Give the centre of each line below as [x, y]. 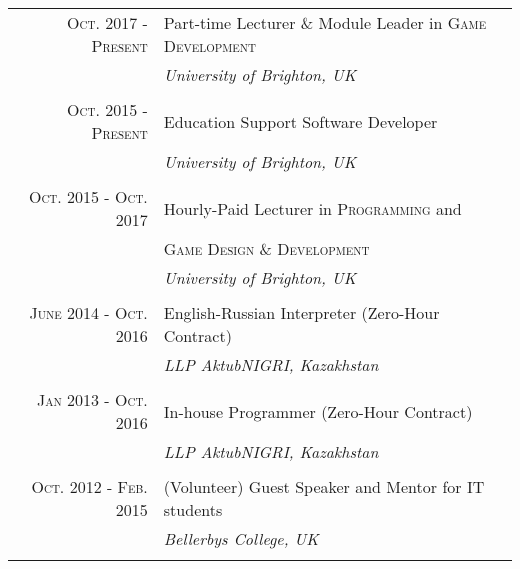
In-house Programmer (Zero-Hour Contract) [318, 411]
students [193, 509]
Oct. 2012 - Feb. [89, 486]
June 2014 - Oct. [88, 312]
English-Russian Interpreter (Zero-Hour [301, 312]
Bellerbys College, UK [241, 538]
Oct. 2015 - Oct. [88, 196]
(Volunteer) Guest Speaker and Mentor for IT [324, 486]
